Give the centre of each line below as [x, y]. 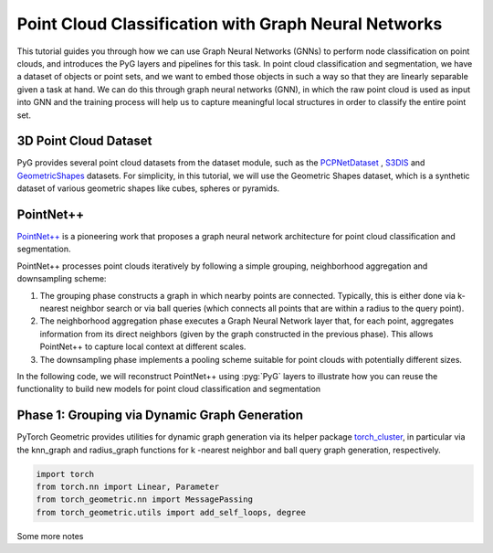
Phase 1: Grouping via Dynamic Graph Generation [160, 415]
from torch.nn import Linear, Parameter [127, 487]
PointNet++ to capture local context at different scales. [143, 346]
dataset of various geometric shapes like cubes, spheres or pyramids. [148, 188]
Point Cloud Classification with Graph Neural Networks [230, 24]
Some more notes [50, 536]
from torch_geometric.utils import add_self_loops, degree [171, 512]
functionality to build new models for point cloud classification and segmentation [169, 389]
